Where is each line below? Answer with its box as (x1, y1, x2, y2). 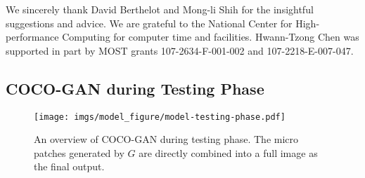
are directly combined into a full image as (139, 145, 318, 160)
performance (6, 29, 59, 44)
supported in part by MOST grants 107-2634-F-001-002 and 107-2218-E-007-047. (6, 43, 354, 57)
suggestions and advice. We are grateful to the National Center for (6, 15, 293, 30)
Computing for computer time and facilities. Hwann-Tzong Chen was (62, 29, 359, 44)
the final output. (34, 159, 105, 174)
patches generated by (34, 145, 124, 160)
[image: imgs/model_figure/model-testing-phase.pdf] (34, 111, 286, 122)
